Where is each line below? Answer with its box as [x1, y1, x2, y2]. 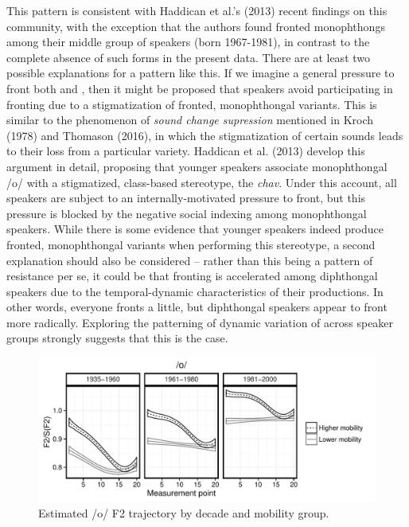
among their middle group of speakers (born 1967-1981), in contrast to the [6, 33, 370, 50]
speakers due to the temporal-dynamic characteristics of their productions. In [6, 283, 384, 299]
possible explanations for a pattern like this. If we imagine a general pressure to [6, 64, 395, 81]
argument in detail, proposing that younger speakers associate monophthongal [6, 158, 388, 174]
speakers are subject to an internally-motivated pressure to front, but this [6, 189, 366, 206]
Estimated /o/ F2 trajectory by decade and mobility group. [38, 505, 329, 521]
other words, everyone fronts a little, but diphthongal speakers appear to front [6, 299, 388, 315]
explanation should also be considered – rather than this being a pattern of [6, 252, 373, 268]
